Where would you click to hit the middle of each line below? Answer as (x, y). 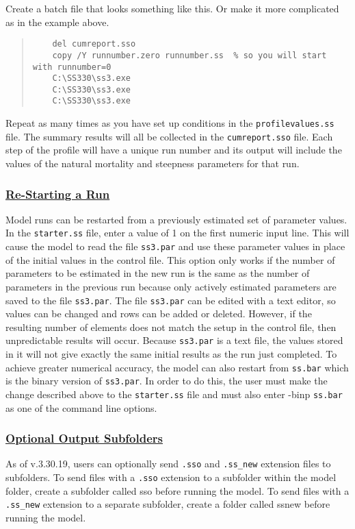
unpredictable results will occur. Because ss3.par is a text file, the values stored (174, 340)
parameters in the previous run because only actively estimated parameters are (171, 286)
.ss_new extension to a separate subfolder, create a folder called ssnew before (168, 504)
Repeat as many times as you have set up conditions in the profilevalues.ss (170, 123)
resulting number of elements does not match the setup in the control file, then (171, 327)
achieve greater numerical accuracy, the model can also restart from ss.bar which (177, 367)
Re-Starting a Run (58, 194)
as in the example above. (57, 22)
